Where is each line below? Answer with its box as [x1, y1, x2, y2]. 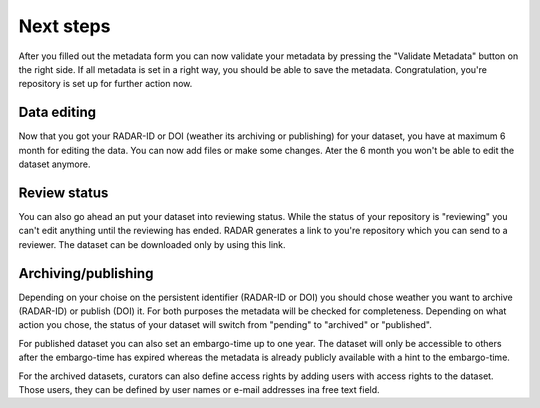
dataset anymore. [18, 158, 91, 170]
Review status [18, 184, 109, 201]
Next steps [18, 15, 111, 37]
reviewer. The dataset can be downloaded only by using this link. [18, 238, 286, 250]
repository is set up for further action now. [18, 78, 193, 90]
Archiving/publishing [18, 265, 154, 282]
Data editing [18, 104, 97, 121]
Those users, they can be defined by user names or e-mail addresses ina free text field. [18, 383, 380, 395]
